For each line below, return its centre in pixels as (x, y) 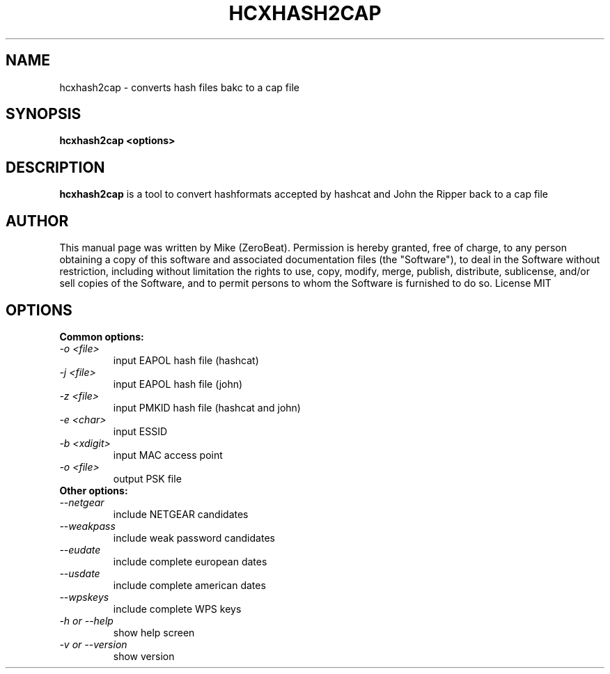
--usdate (80, 573)
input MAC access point (168, 455)
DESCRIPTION (55, 167)
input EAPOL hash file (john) (178, 384)
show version (144, 656)
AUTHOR (37, 221)
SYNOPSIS (44, 114)
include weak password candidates (194, 538)
